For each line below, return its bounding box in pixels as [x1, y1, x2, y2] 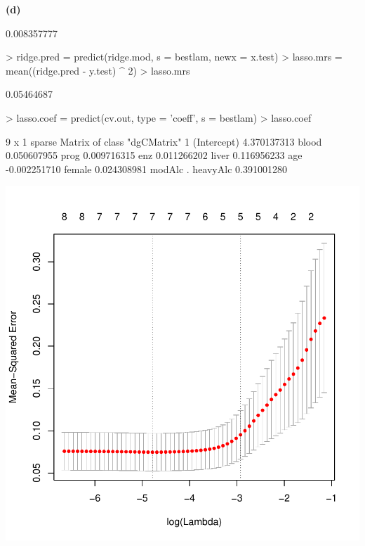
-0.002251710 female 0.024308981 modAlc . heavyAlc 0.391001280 [6, 161, 287, 176]
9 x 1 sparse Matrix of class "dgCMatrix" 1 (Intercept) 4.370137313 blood [6, 134, 322, 148]
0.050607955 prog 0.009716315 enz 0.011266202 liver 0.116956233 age [6, 148, 303, 163]
